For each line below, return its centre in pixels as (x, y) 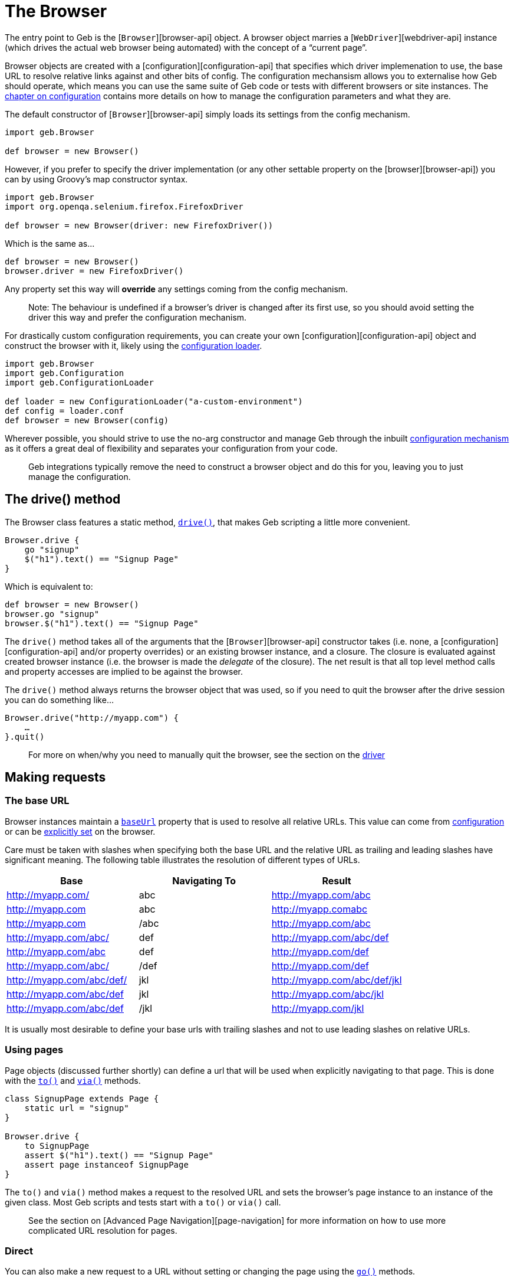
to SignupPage (57, 1146)
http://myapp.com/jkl (318, 1008)
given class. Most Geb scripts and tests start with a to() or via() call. (143, 1202)
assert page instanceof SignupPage (106, 1164)
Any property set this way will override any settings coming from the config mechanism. (177, 289)
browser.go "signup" (52, 614)
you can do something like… (59, 700)
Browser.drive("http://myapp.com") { (92, 718)
